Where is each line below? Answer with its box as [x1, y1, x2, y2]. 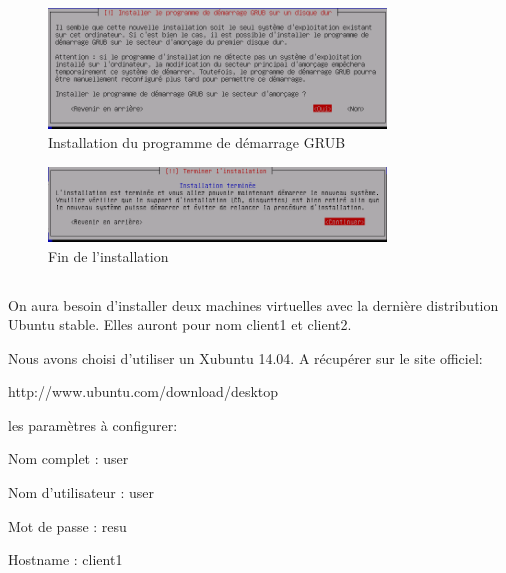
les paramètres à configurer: [8, 414, 178, 435]
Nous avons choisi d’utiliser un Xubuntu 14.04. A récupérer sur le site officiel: [8, 347, 483, 368]
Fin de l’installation [48, 245, 169, 266]
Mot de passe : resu [8, 515, 127, 536]
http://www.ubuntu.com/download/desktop [8, 381, 279, 402]
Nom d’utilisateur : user [8, 482, 155, 503]
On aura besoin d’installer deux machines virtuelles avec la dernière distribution [8, 294, 499, 315]
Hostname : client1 [8, 549, 123, 570]
